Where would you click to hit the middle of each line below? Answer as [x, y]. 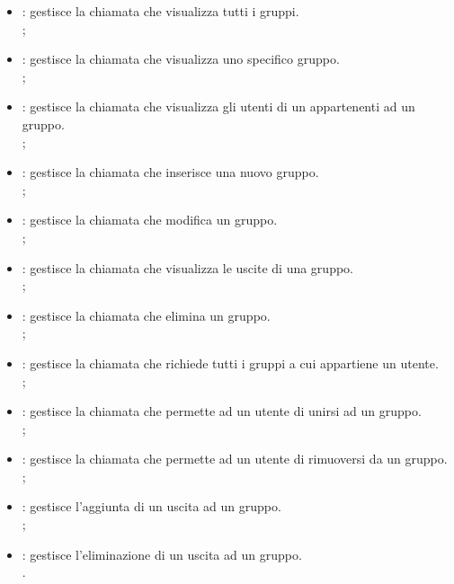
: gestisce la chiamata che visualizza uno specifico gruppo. [181, 59]
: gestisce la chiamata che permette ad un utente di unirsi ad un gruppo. [222, 411]
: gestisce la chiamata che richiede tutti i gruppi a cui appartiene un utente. [230, 363]
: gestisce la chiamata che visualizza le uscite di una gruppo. [187, 267]
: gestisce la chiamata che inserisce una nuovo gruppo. [170, 172]
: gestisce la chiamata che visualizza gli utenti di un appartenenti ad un [218, 106]
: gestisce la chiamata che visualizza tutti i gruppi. [160, 11]
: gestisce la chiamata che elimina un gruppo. [146, 315]
